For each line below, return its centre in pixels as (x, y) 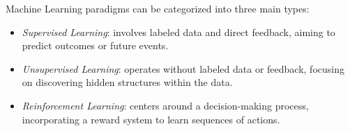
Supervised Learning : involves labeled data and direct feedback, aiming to (178, 32)
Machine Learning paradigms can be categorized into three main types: (158, 8)
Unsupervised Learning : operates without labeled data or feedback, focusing (183, 68)
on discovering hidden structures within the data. (127, 82)
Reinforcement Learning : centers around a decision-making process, (165, 105)
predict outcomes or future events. (95, 45)
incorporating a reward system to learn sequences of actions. (151, 119)
